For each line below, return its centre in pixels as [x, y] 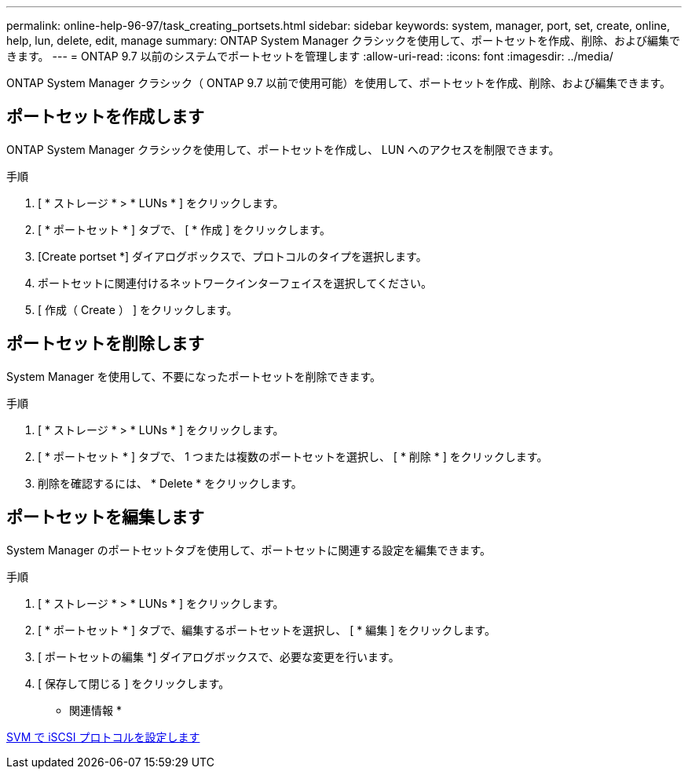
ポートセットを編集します [105, 517]
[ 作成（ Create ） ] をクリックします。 [138, 309]
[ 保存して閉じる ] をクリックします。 [134, 683]
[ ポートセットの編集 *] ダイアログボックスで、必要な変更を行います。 [219, 656]
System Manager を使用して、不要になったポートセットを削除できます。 [194, 376]
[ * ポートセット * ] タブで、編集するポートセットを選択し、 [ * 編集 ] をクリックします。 [267, 630]
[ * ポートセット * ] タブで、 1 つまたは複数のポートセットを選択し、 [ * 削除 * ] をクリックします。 [293, 456]
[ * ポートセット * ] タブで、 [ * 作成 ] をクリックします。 [184, 229]
